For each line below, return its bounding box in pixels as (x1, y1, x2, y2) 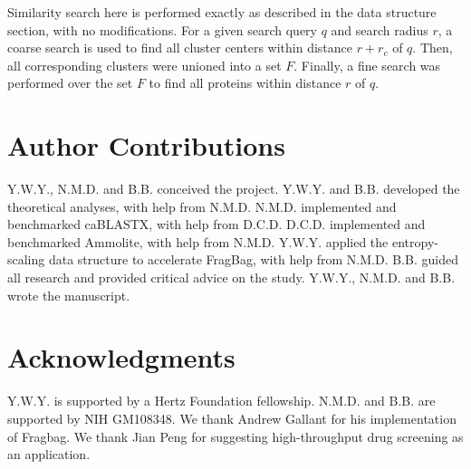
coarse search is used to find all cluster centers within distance (7, 38, 352, 57)
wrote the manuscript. (7, 285, 130, 304)
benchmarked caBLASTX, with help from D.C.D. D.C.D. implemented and (7, 215, 426, 234)
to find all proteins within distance (149, 73, 341, 92)
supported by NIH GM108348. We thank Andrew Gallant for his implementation (7, 408, 457, 427)
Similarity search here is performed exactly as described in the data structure (7, 3, 437, 21)
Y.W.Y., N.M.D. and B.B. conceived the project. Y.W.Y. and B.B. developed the (7, 179, 460, 198)
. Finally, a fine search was (293, 55, 441, 74)
